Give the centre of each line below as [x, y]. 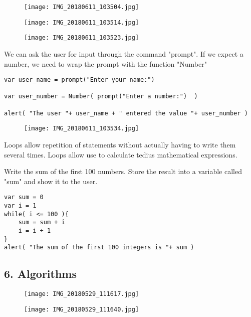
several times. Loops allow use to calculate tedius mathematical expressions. [121, 154]
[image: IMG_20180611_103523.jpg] [82, 38]
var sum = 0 [24, 197]
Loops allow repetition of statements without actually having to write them [120, 145]
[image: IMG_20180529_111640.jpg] [82, 309]
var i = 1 [20, 206]
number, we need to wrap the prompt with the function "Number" [105, 63]
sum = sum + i [42, 222]
